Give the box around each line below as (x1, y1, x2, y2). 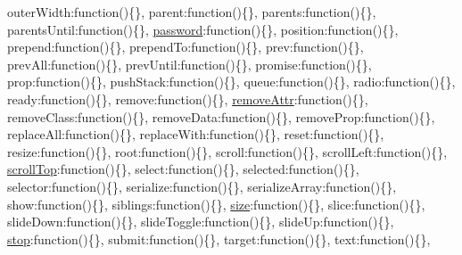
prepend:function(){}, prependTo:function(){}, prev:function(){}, (7, 37, 364, 56)
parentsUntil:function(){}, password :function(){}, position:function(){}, (7, 20, 399, 38)
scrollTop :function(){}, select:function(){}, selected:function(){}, (7, 160, 359, 178)
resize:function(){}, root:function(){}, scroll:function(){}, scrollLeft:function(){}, (7, 142, 448, 160)
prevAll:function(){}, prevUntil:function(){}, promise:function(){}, (7, 54, 372, 73)
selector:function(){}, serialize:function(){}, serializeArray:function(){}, (7, 177, 397, 195)
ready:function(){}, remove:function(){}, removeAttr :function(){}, (7, 89, 368, 108)
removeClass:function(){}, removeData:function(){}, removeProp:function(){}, (7, 107, 435, 126)
